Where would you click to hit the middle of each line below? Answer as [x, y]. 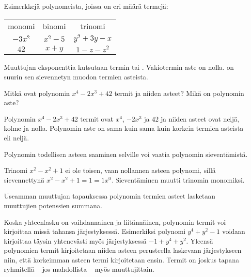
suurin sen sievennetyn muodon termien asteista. [76, 76]
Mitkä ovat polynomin [37, 93]
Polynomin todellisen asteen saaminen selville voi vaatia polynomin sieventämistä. [126, 154]
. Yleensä [200, 240]
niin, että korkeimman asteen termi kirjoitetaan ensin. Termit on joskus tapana [122, 259]
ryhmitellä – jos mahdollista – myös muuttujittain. [79, 269]
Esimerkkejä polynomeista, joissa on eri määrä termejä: [86, 6]
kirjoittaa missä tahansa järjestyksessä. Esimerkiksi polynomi [95, 231]
